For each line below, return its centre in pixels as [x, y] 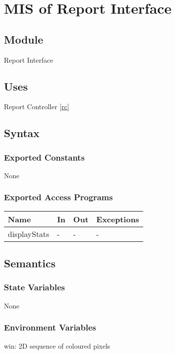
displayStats [29, 234]
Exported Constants [44, 157]
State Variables [34, 287]
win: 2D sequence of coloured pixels [57, 345]
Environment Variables [50, 327]
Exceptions [118, 219]
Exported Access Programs [58, 197]
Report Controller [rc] [37, 106]
